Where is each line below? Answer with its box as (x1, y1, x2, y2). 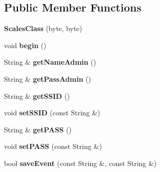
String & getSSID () (4, 90, 70, 101)
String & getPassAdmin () (4, 73, 91, 84)
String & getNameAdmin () (4, 57, 96, 67)
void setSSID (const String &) (4, 107, 100, 118)
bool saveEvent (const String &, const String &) (4, 157, 157, 168)
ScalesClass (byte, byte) (4, 23, 82, 34)
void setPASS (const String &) (4, 141, 102, 151)
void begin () (4, 40, 47, 50)
